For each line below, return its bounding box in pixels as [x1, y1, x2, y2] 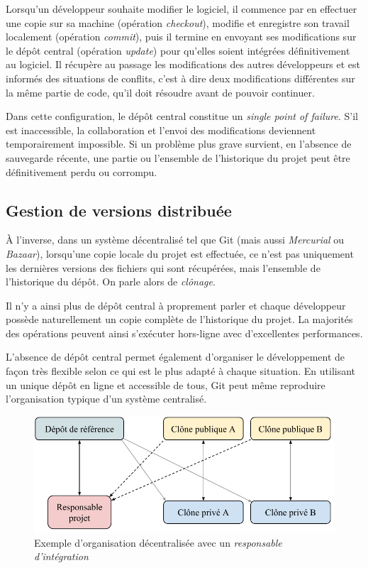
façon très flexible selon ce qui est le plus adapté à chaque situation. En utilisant [6, 364, 356, 378]
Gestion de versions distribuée [6, 199, 232, 221]
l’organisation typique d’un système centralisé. [6, 391, 207, 406]
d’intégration [34, 549, 89, 564]
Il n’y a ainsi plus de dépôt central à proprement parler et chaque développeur [6, 297, 346, 312]
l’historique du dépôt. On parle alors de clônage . [6, 274, 216, 289]
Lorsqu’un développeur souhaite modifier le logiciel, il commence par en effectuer [6, 1, 357, 16]
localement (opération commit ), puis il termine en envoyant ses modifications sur [6, 29, 357, 44]
